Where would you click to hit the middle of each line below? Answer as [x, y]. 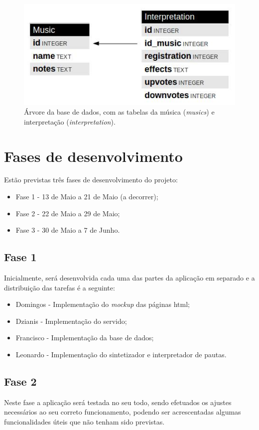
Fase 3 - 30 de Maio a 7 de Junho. [68, 230]
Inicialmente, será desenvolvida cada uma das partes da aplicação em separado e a [129, 278]
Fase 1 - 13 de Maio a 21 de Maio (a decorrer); [87, 197]
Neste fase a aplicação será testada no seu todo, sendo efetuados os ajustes [118, 402]
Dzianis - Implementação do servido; [71, 321]
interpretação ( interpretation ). [70, 121]
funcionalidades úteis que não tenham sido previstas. [84, 421]
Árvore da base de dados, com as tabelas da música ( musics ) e [119, 112]
